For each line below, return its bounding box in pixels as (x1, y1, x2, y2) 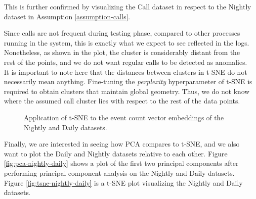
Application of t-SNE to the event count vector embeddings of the (24, 112, 224, 122)
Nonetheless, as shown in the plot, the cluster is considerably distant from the (4, 47, 240, 57)
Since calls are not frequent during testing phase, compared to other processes (4, 28, 240, 38)
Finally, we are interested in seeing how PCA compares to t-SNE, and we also (4, 139, 240, 149)
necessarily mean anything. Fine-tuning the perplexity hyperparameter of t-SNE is (4, 76, 252, 87)
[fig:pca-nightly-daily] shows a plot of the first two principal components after (4, 158, 239, 168)
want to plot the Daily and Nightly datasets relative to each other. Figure (4, 148, 228, 158)
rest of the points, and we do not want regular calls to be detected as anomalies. (4, 56, 247, 67)
